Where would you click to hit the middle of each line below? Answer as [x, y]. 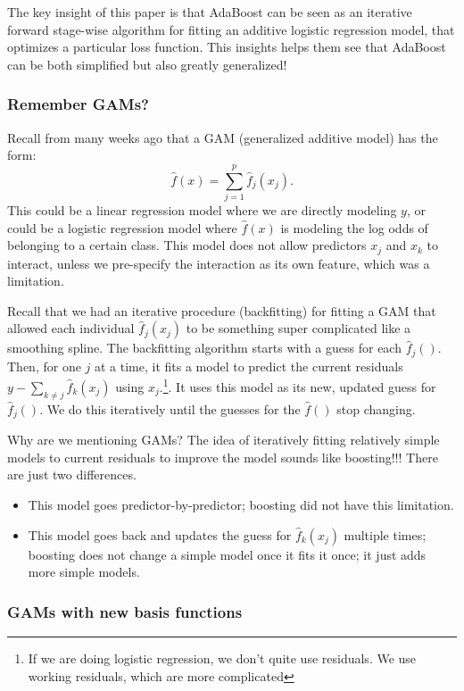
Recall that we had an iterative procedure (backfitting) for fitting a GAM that [222, 310]
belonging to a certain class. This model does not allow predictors [187, 245]
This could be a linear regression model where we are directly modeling [202, 209]
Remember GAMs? [78, 104]
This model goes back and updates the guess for [160, 534]
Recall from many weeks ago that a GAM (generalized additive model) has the [223, 137]
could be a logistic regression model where [122, 227]
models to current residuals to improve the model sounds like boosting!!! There [223, 457]
